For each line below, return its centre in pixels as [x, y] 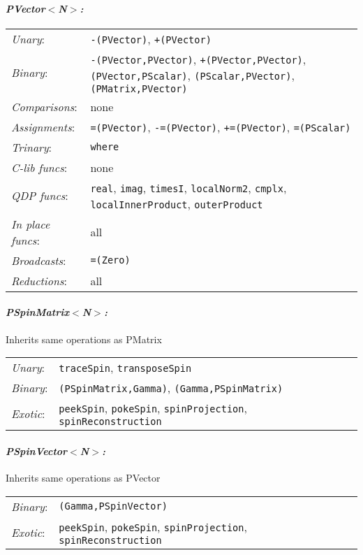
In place [31, 224]
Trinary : [32, 147]
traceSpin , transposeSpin [125, 368]
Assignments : [43, 127]
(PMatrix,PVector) [139, 88]
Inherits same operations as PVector [83, 477]
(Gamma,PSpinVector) [113, 506]
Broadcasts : [39, 260]
